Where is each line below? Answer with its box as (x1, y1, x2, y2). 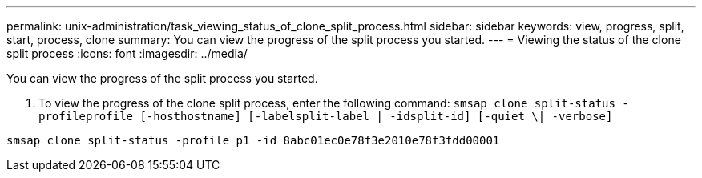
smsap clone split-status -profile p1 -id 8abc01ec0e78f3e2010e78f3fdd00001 (6, 134, 500, 147)
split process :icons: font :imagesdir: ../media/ (6, 47, 248, 60)
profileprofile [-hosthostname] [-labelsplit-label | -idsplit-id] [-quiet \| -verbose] (38, 110, 613, 123)
